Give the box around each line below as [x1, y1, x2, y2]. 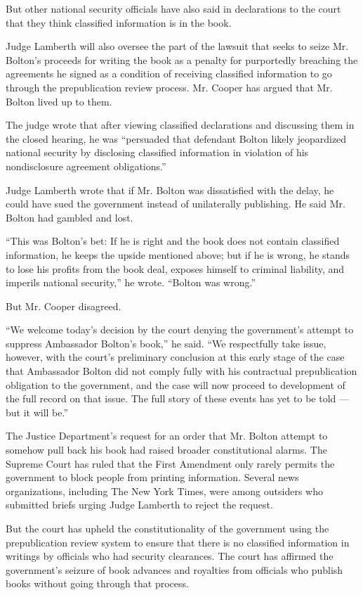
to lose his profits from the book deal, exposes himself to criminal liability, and [6, 261, 345, 276]
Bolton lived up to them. [6, 94, 112, 108]
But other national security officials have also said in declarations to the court [6, 1, 341, 15]
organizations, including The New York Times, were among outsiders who [6, 483, 323, 498]
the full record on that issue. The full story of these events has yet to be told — [6, 391, 349, 406]
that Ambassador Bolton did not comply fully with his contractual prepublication [6, 364, 357, 378]
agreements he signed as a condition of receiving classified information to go [6, 66, 332, 81]
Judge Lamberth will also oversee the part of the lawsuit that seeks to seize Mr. [6, 39, 349, 53]
